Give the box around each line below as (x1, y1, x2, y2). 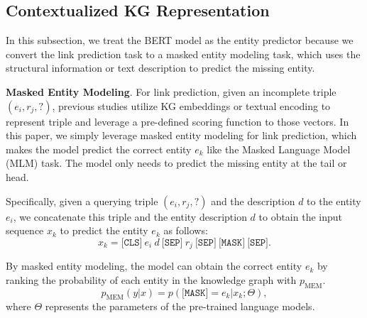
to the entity (307, 193, 361, 208)
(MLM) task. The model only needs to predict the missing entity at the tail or (6, 155, 347, 170)
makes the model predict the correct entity (6, 141, 192, 156)
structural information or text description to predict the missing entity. (6, 60, 315, 75)
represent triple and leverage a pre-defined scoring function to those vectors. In (6, 114, 349, 128)
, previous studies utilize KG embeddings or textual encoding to (52, 98, 331, 113)
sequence (6, 223, 44, 238)
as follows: (163, 223, 208, 238)
